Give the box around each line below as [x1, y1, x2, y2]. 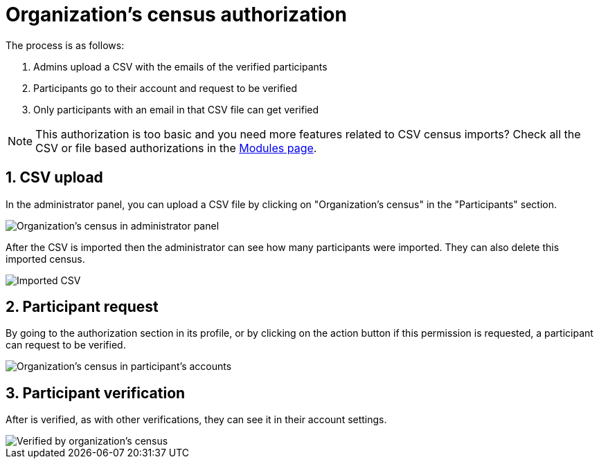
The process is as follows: [6, 39, 125, 51]
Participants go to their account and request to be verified [33, 82, 297, 94]
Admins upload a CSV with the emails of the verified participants [33, 60, 328, 73]
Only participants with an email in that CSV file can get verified [33, 103, 319, 115]
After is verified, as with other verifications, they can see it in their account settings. [6, 414, 387, 426]
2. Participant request [6, 298, 159, 316]
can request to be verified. [6, 339, 126, 351]
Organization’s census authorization [6, 3, 347, 26]
